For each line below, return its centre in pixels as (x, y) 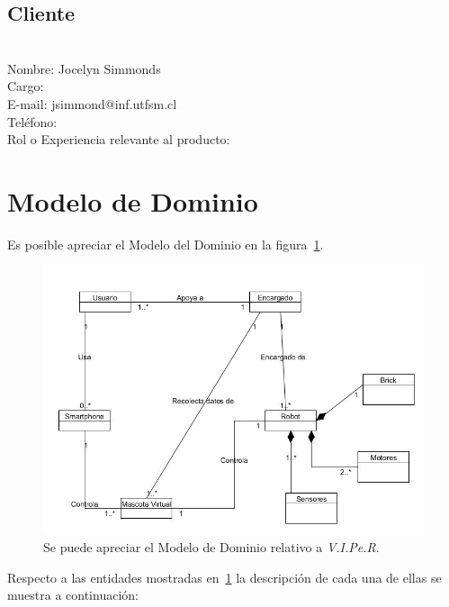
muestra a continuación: (73, 595)
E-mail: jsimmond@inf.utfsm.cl (92, 103)
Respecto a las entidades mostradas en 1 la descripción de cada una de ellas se (224, 577)
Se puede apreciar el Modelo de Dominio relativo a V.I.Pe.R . (211, 547)
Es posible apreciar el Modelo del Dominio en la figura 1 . (166, 244)
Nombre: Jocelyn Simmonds (84, 68)
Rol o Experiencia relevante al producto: (119, 139)
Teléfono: (32, 121)
